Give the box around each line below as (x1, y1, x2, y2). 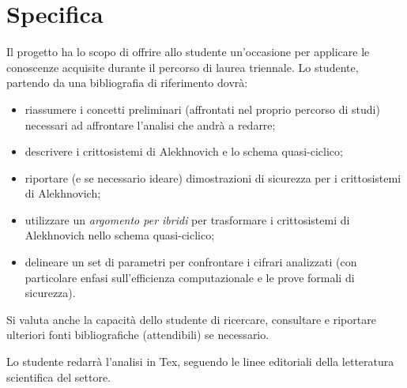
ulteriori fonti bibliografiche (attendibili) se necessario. (6, 326, 269, 343)
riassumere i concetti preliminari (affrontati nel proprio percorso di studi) (24, 100, 380, 117)
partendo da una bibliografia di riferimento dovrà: (6, 74, 248, 91)
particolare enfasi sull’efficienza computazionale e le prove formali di (24, 269, 355, 285)
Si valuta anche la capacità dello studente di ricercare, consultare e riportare (6, 311, 376, 327)
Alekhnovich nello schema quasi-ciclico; (24, 227, 215, 243)
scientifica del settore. (6, 368, 111, 385)
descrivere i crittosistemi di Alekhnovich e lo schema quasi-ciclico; (24, 143, 343, 160)
